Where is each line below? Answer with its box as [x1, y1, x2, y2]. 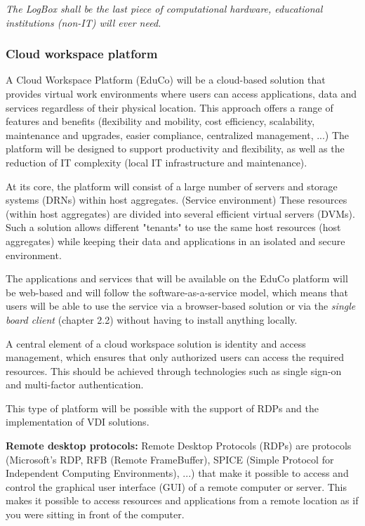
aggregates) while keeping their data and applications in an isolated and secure [6, 233, 345, 248]
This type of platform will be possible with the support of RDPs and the [6, 400, 319, 415]
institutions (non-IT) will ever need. [6, 15, 161, 29]
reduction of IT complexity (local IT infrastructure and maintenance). [6, 154, 307, 169]
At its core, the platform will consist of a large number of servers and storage [6, 178, 338, 193]
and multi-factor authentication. [6, 377, 144, 392]
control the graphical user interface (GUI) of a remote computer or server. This [6, 479, 347, 494]
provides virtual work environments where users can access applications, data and [6, 86, 357, 100]
